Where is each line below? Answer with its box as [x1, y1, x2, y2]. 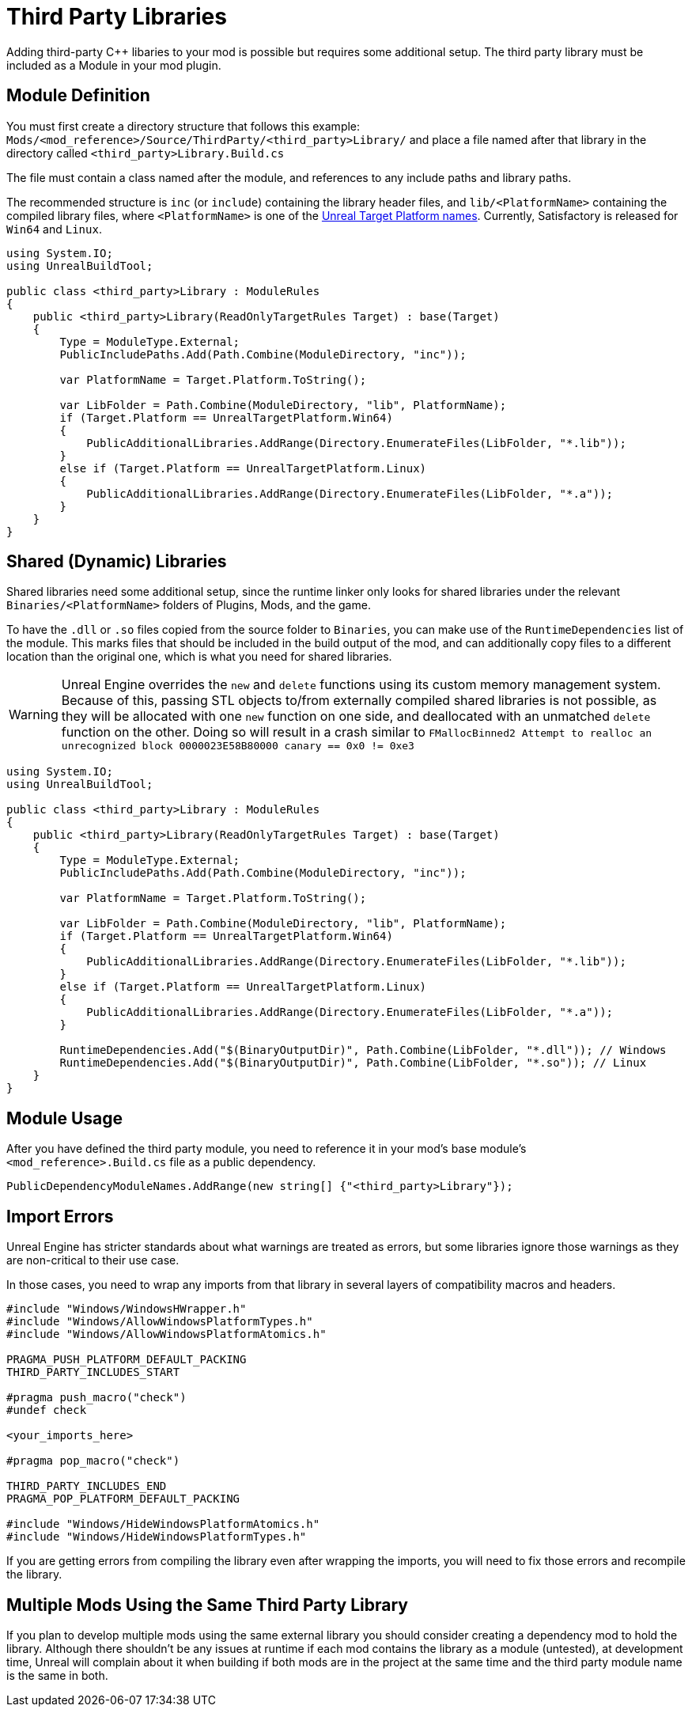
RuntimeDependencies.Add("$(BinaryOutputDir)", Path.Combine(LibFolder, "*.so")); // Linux [59, 1056, 647, 1070]
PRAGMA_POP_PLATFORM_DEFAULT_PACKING [6, 1492, 240, 1506]
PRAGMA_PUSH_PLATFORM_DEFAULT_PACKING [6, 1353, 247, 1366]
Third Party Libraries [6, 3, 227, 30]
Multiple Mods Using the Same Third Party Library [6, 1594, 408, 1615]
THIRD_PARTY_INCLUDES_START [6, 1366, 180, 1379]
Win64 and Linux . [6, 222, 102, 236]
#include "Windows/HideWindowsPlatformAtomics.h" [6, 1518, 320, 1531]
